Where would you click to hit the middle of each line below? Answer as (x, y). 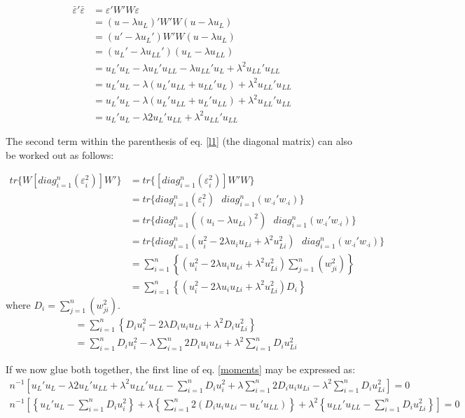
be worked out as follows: (60, 154)
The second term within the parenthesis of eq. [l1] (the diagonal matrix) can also (179, 141)
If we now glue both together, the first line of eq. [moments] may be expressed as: (181, 369)
